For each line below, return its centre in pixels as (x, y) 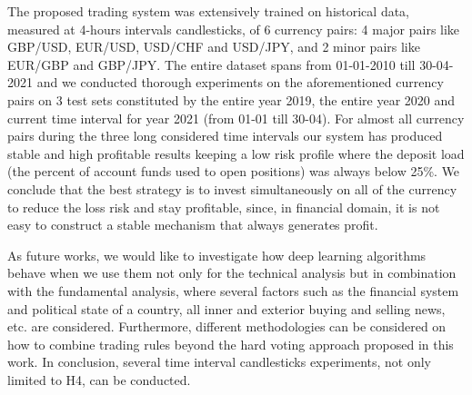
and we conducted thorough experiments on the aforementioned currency (240, 82)
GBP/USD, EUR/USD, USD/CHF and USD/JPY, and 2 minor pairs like (214, 47)
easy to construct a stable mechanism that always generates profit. (193, 225)
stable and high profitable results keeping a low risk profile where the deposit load (236, 153)
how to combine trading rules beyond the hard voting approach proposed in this (231, 344)
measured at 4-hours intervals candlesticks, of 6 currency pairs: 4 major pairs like (234, 29)
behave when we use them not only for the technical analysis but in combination (232, 273)
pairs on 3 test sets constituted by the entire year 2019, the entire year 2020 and (231, 99)
